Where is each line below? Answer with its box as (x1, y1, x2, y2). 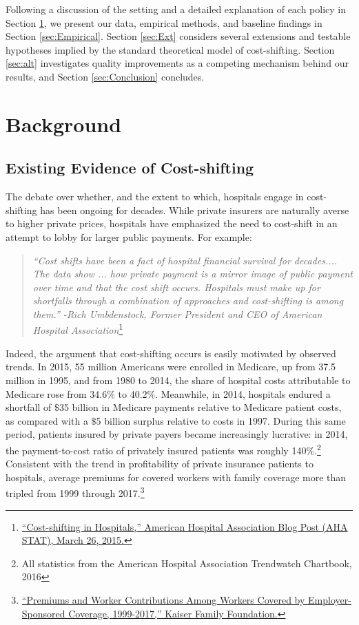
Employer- (308, 592, 351, 606)
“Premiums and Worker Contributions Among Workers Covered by (21, 592, 305, 606)
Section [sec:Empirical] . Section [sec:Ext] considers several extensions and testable (6, 29, 351, 43)
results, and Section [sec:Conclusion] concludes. (6, 69, 205, 83)
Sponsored (21, 606, 65, 620)
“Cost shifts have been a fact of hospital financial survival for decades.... (32, 253, 338, 267)
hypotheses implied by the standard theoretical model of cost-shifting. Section (6, 42, 335, 56)
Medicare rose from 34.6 (6, 386, 107, 401)
